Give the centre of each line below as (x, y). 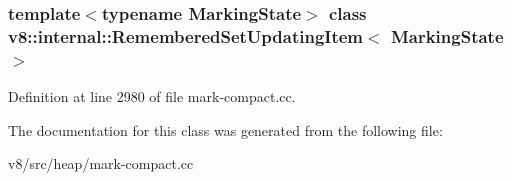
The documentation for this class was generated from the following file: (225, 129)
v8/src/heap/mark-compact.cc (101, 163)
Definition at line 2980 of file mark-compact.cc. (152, 96)
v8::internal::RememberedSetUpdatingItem (186, 35)
